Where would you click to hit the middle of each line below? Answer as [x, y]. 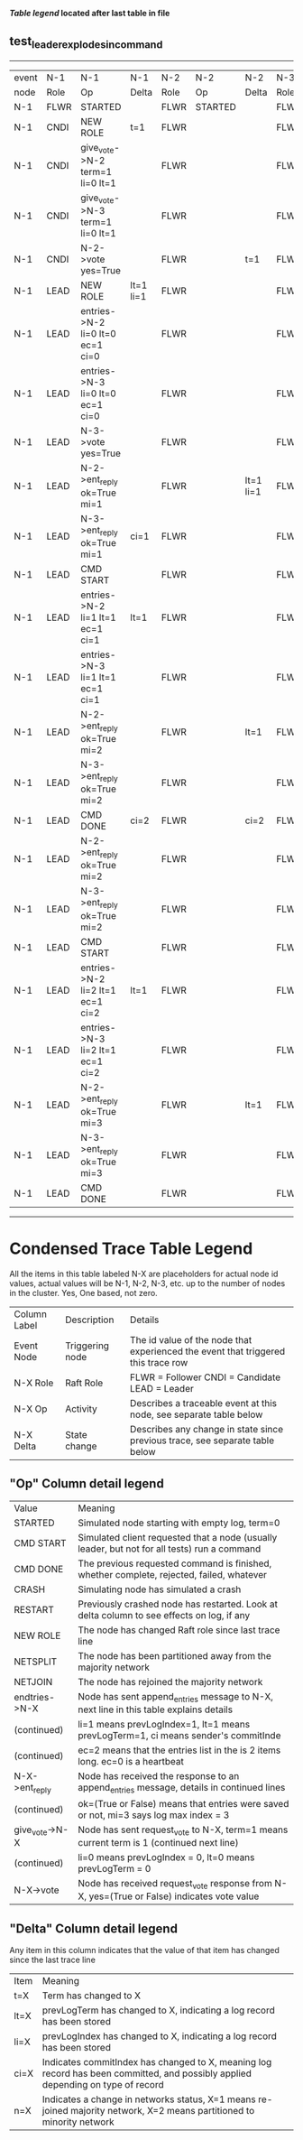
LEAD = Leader [161, 1388]
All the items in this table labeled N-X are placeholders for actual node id [144, 1274]
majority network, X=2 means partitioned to [163, 2111]
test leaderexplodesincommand [86, 42]
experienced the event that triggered [207, 1351]
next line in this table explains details [155, 1709]
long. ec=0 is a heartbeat [131, 1761]
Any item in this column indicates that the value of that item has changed [144, 1950]
